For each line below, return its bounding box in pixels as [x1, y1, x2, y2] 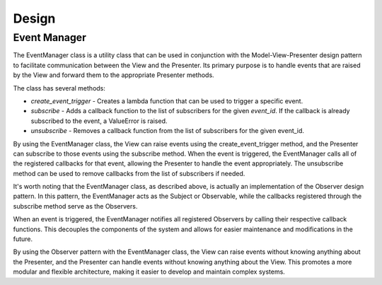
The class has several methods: [13, 83, 106, 92]
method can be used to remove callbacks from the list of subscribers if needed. [13, 169, 245, 178]
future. [13, 235, 33, 243]
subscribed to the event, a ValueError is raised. [30, 117, 168, 125]
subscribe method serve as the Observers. [13, 202, 138, 210]
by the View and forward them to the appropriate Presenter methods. [13, 71, 215, 79]
